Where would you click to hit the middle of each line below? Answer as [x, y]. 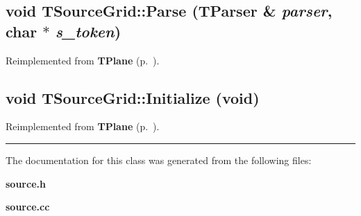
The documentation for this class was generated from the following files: [159, 160]
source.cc [28, 207]
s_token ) [88, 31]
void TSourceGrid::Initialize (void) [133, 97]
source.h [26, 183]
